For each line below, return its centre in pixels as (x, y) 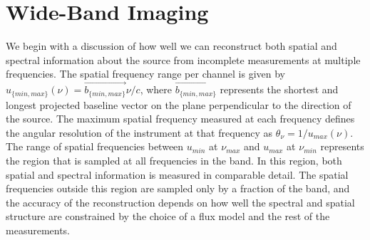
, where (156, 89)
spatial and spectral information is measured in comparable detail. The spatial (177, 174)
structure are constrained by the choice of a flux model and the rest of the (168, 216)
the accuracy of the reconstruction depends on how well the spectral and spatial (180, 202)
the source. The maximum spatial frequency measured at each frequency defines (180, 119)
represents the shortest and (279, 89)
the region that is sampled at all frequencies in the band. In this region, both (174, 160)
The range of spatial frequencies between (95, 146)
